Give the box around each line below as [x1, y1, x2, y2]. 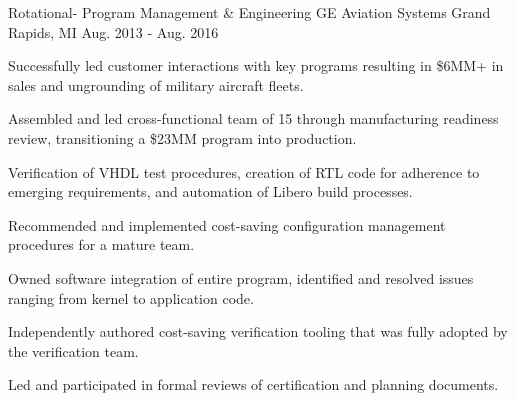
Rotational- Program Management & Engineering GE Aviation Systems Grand [8, 2, 491, 22]
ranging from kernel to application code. [8, 287, 254, 308]
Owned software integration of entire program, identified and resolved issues [8, 267, 474, 288]
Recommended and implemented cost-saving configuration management [8, 214, 446, 235]
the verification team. [8, 340, 139, 361]
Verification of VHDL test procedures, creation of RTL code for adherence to [8, 161, 480, 182]
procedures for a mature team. [8, 234, 195, 255]
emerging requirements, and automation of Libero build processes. [8, 181, 413, 202]
